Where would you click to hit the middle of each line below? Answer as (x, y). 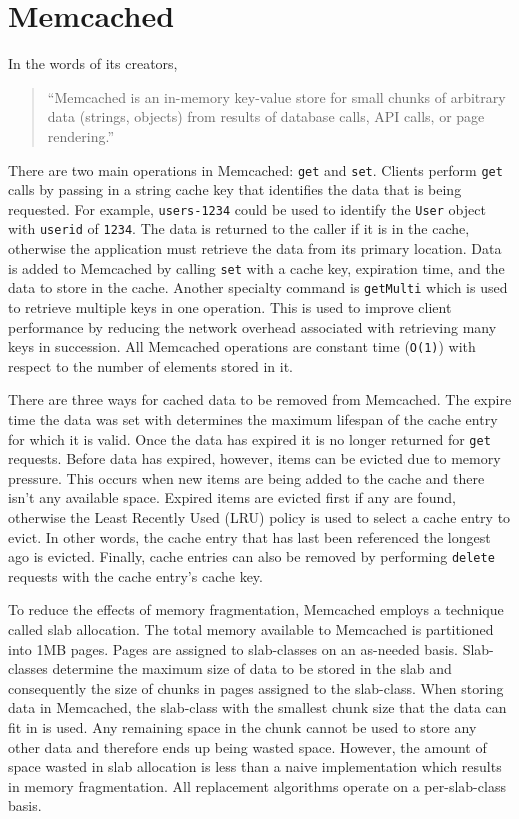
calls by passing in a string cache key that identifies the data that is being (235, 189)
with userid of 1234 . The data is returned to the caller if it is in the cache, (239, 228)
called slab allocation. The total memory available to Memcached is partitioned (251, 629)
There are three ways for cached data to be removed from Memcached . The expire (260, 399)
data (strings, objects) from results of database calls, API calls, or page (266, 116)
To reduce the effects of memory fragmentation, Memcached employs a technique (256, 609)
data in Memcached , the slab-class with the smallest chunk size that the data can (257, 707)
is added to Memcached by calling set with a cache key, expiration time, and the (256, 267)
